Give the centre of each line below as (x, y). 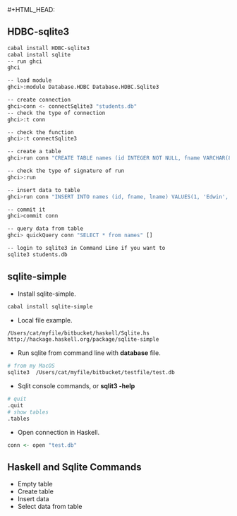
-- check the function (41, 132)
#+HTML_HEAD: (31, 10)
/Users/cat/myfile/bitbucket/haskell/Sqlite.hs (79, 333)
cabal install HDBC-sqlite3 (49, 48)
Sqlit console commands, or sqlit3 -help (76, 386)
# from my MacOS (31, 366)
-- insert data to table (44, 190)
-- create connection (39, 100)
